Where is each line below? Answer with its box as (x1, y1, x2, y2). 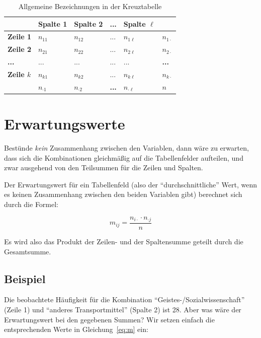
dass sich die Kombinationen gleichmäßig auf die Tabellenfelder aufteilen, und (4, 152, 243, 163)
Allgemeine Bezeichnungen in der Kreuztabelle (18, 1, 162, 11)
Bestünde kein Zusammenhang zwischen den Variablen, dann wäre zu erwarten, (4, 143, 249, 153)
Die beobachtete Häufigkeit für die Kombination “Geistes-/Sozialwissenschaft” (4, 294, 245, 305)
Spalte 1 (38, 18, 67, 29)
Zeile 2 (8, 44, 31, 54)
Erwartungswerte (4, 113, 125, 134)
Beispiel (4, 271, 46, 286)
